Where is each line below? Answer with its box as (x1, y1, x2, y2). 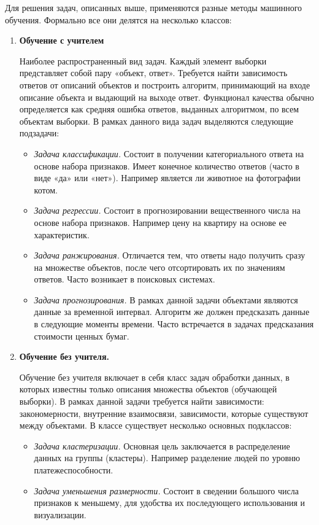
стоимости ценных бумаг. (34, 329, 129, 342)
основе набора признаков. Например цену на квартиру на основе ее (34, 216, 286, 228)
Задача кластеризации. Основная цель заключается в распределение (34, 439, 290, 452)
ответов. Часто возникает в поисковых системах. (34, 273, 215, 286)
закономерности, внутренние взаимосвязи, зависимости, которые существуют (19, 406, 309, 419)
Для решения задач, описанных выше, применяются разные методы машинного (5, 1, 302, 14)
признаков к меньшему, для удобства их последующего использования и (34, 496, 306, 509)
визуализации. (34, 508, 86, 521)
